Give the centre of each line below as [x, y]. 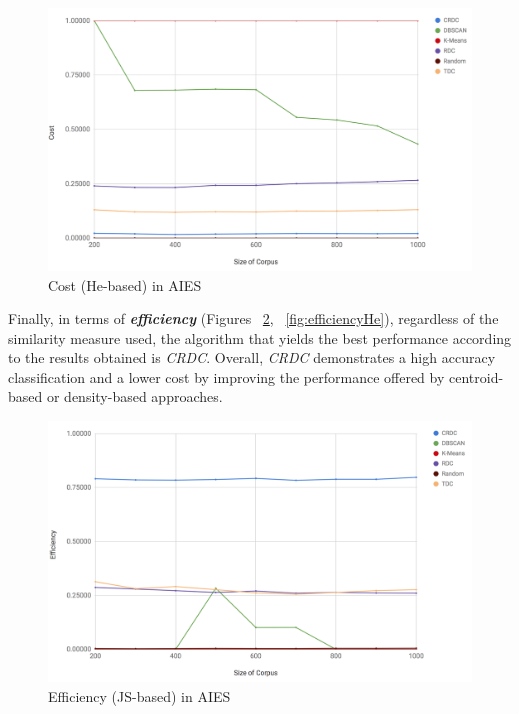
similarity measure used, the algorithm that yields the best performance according [260, 337]
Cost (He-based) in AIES [125, 284]
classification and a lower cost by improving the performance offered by [226, 376]
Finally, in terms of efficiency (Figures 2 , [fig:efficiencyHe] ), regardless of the [253, 318]
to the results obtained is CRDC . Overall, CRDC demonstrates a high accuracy [252, 357]
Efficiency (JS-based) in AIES [139, 695]
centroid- [476, 376]
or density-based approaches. [134, 396]
